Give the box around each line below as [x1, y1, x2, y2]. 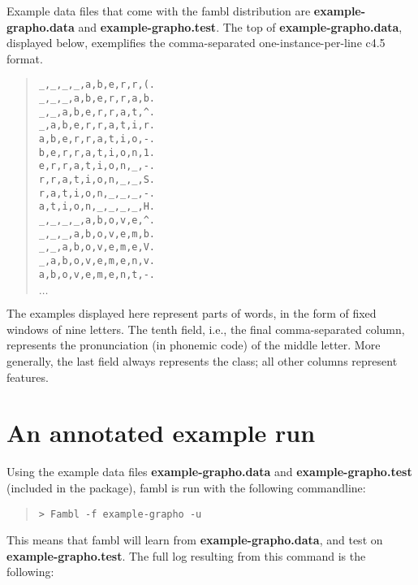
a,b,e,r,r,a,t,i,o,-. [38, 133, 155, 145]
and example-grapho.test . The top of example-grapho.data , [78, 18, 403, 35]
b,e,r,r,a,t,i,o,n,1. [38, 146, 155, 158]
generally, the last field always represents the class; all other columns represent [6, 353, 398, 369]
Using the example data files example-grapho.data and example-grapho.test [6, 463, 412, 480]
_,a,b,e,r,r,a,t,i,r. [38, 119, 155, 132]
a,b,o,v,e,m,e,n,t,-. [38, 268, 155, 280]
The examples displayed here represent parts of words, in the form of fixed [6, 305, 377, 322]
